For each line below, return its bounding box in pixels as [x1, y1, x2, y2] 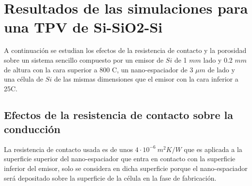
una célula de [4, 74, 43, 84]
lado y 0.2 [203, 54, 233, 65]
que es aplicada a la [184, 144, 242, 154]
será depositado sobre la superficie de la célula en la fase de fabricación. [4, 172, 217, 183]
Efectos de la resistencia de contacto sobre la [4, 107, 233, 122]
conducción [4, 121, 61, 136]
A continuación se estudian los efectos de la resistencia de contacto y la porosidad [4, 45, 247, 55]
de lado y [207, 64, 235, 74]
